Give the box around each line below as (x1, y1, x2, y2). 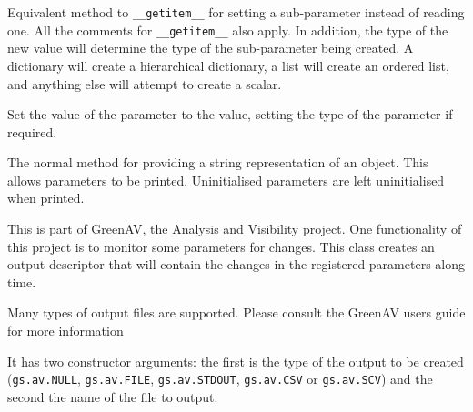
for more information (7, 321, 124, 340)
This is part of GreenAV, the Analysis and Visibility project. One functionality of (7, 219, 462, 238)
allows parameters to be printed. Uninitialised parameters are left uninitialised (7, 170, 445, 189)
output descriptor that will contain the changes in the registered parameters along (7, 255, 465, 274)
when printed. (7, 188, 85, 207)
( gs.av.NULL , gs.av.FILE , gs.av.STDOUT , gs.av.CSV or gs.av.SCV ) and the (7, 369, 433, 388)
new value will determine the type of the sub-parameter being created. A (7, 38, 414, 57)
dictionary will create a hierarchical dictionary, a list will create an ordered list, (7, 55, 449, 75)
